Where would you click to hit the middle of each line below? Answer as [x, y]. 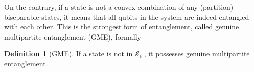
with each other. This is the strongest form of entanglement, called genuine [122, 27]
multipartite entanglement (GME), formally [73, 36]
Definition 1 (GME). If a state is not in [68, 53]
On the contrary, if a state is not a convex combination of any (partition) [119, 7]
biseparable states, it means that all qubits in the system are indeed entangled [127, 16]
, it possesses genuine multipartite [197, 53]
